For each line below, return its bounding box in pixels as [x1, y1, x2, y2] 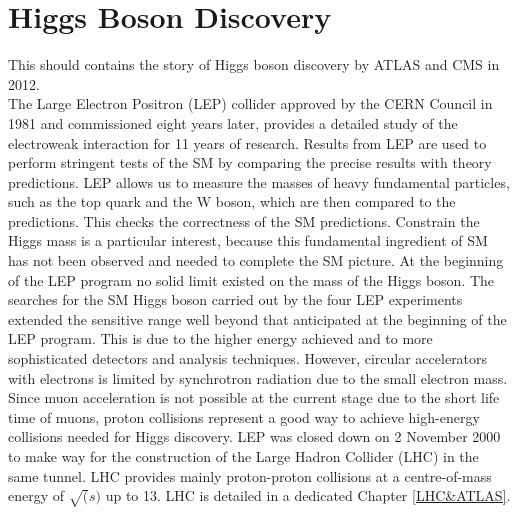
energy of [8, 485, 65, 506]
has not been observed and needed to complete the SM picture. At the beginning [8, 250, 504, 271]
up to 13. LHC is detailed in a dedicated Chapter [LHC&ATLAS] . [105, 485, 511, 506]
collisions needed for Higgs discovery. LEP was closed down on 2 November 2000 [8, 426, 501, 447]
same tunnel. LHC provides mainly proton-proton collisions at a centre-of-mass [8, 465, 492, 486]
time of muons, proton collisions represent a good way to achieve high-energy [8, 406, 480, 427]
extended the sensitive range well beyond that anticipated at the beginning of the [8, 308, 507, 329]
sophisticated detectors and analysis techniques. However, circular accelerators [8, 348, 488, 369]
